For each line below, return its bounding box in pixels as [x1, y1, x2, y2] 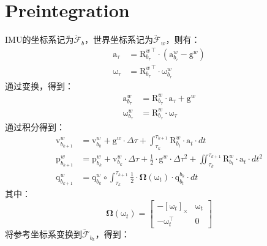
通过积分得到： [5, 121, 65, 133]
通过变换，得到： [5, 79, 73, 92]
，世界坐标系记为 [85, 33, 154, 46]
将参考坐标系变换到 [5, 228, 82, 240]
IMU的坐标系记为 [5, 33, 74, 46]
